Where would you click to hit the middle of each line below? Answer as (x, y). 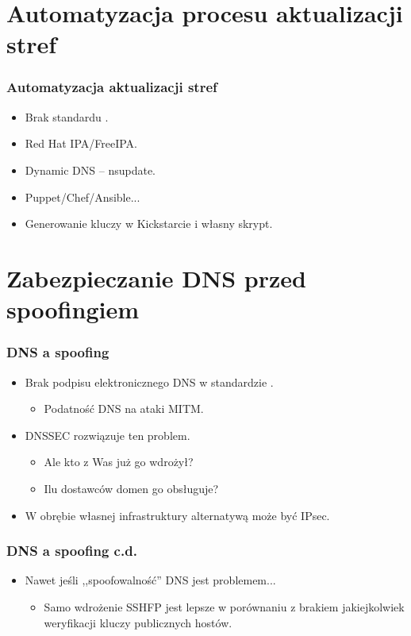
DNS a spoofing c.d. (72, 551)
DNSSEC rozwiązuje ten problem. (108, 435)
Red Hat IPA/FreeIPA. (81, 143)
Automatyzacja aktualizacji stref (112, 87)
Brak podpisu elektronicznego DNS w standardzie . (149, 382)
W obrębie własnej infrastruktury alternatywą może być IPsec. (177, 515)
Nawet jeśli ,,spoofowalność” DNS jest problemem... (150, 580)
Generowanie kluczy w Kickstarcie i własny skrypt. (149, 224)
